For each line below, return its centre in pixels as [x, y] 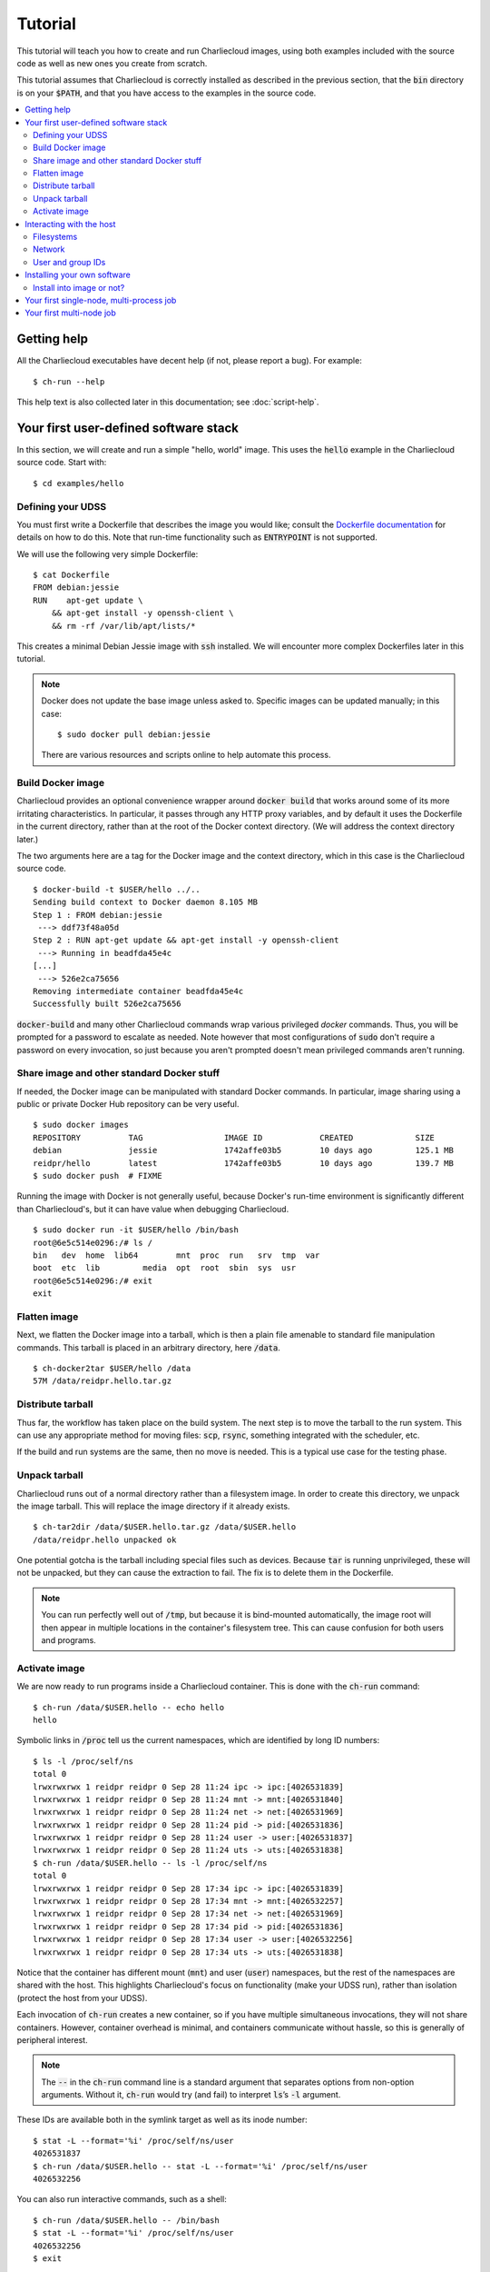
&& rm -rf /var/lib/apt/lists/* [123, 626]
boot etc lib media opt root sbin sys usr [165, 1268]
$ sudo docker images [81, 1125]
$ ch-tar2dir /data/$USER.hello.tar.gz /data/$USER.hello [165, 1527]
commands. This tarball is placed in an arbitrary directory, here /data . [149, 1347]
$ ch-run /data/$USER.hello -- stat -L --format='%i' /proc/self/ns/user [201, 2166]
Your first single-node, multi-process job [101, 300]
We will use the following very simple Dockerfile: [108, 553]
